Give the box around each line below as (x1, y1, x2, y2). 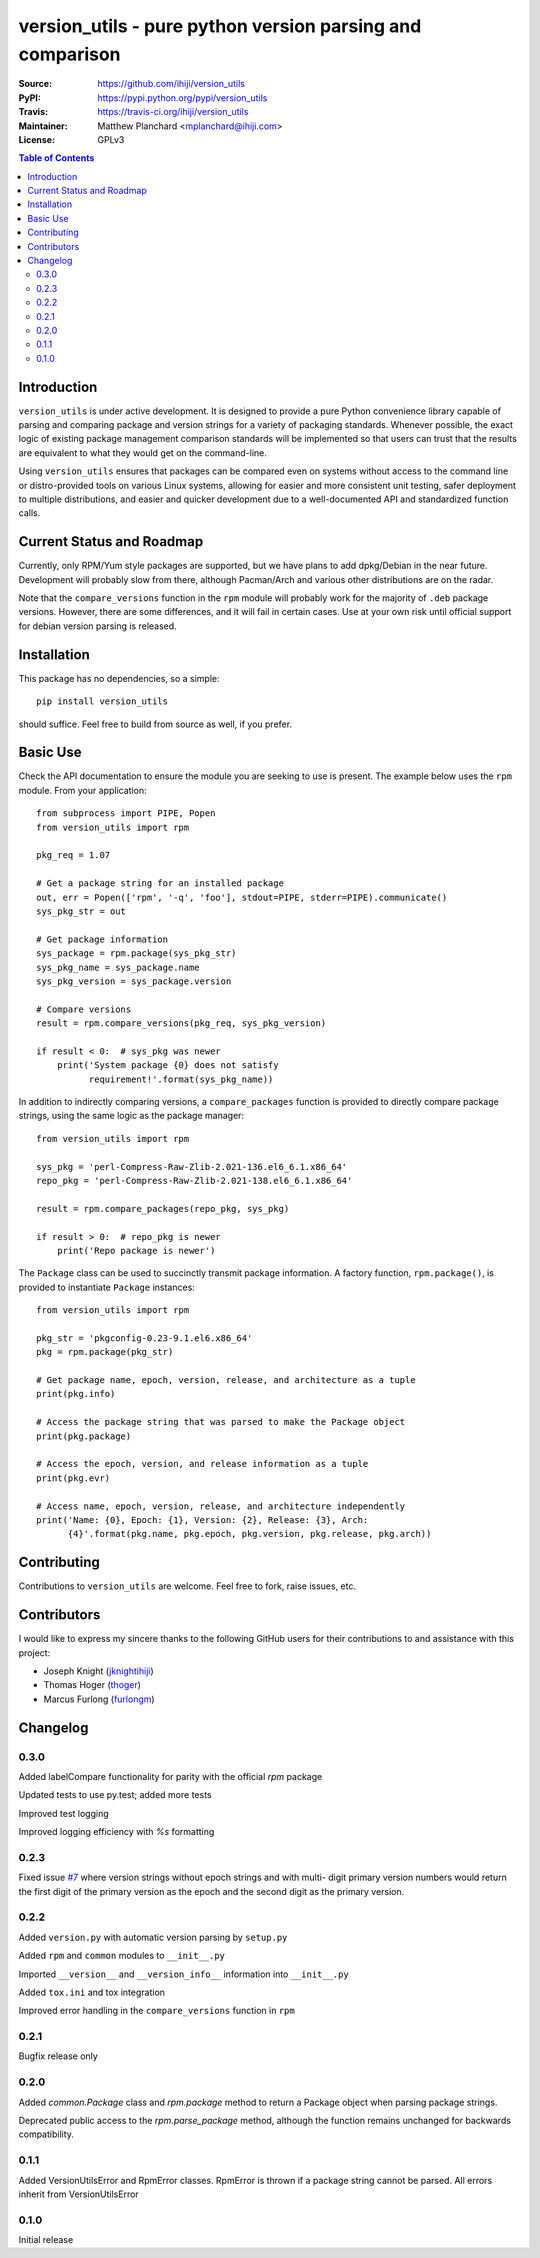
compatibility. (18, 2128, 75, 2140)
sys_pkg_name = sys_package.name (36, 961, 200, 973)
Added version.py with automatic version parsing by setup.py (18, 1931, 288, 1943)
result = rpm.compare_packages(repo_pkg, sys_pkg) (36, 1203, 290, 1214)
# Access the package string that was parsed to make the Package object (36, 1416, 406, 1428)
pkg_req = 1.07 (36, 850, 111, 861)
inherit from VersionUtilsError (18, 2188, 139, 2200)
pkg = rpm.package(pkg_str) (36, 1346, 174, 1358)
